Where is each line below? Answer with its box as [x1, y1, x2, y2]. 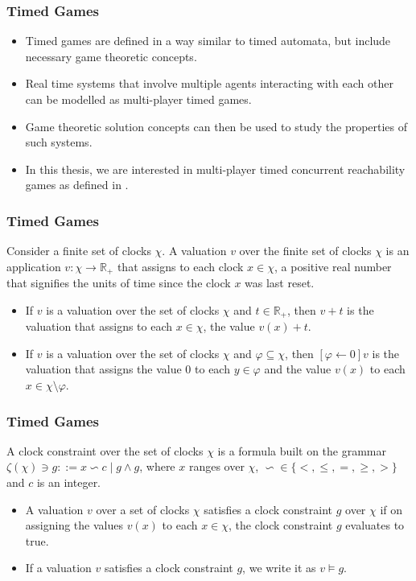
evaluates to [345, 517, 405, 534]
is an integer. [36, 474, 101, 491]
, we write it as [242, 559, 316, 576]
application [6, 258, 61, 274]
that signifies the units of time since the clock [6, 274, 231, 291]
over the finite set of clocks [239, 242, 372, 259]
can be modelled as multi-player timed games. [25, 91, 252, 107]
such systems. [25, 134, 93, 150]
